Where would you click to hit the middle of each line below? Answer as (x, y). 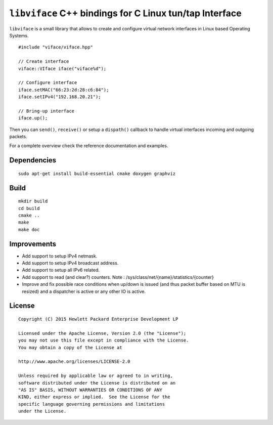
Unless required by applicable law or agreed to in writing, (96, 376)
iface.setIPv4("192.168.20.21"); (60, 97)
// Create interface (44, 61)
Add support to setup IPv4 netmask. (60, 256)
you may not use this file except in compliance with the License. (104, 341)
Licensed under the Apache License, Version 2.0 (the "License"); (102, 333)
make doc (29, 229)
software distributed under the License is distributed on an (97, 383)
